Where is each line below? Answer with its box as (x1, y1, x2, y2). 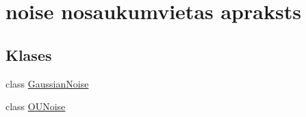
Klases (5, 44, 52, 65)
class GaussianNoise (5, 76, 89, 90)
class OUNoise (5, 99, 66, 114)
